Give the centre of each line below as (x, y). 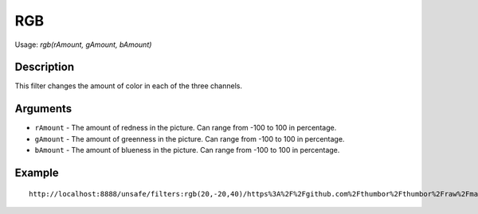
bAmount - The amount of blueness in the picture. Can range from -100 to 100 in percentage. (187, 150)
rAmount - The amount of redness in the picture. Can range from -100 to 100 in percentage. (186, 128)
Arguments (43, 109)
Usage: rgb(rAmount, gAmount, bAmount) (83, 45)
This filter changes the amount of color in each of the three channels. (129, 86)
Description (45, 67)
